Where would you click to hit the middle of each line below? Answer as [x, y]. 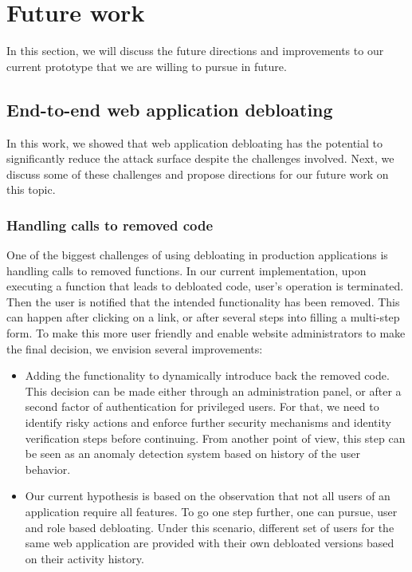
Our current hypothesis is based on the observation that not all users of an [208, 496]
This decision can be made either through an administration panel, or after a [213, 391]
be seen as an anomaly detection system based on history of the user [192, 454]
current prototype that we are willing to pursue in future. [147, 66]
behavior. [48, 469]
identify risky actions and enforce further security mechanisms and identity [208, 422]
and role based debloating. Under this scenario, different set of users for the [210, 527]
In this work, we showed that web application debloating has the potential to [194, 142]
